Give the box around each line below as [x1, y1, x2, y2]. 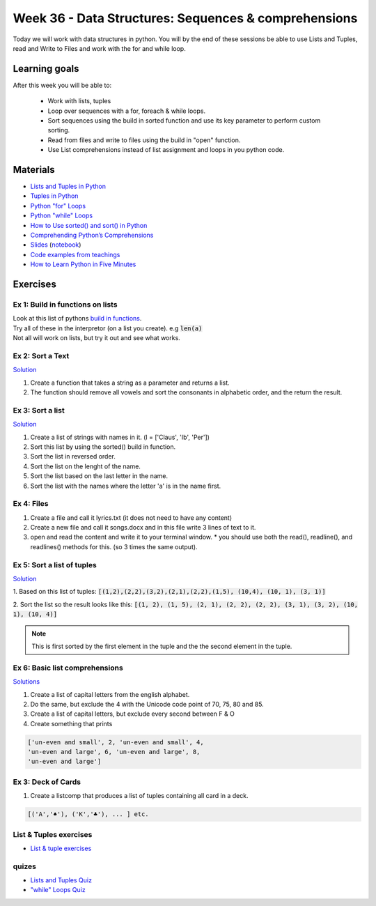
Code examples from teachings [30, 250, 120, 259]
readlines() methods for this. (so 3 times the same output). [30, 542, 198, 551]
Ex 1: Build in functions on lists [13, 300, 118, 309]
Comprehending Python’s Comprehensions [30, 231, 154, 240]
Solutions [13, 677, 40, 686]
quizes [13, 861, 36, 871]
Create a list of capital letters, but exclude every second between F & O [30, 709, 235, 718]
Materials [13, 164, 55, 176]
